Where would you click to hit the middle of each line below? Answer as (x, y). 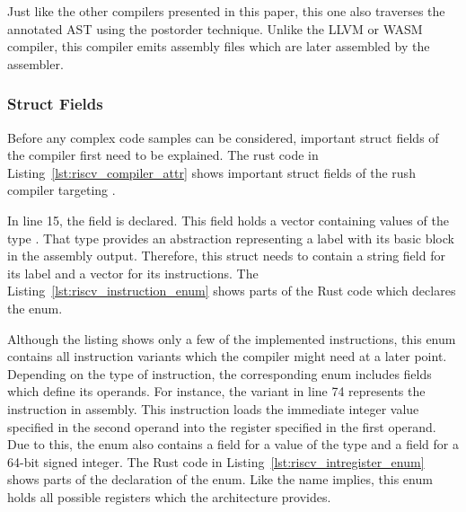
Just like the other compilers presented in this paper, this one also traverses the (226, 11)
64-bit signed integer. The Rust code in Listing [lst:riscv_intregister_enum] (216, 461)
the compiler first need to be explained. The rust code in (163, 155)
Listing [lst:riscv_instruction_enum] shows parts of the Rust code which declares (232, 291)
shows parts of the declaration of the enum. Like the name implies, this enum (220, 479)
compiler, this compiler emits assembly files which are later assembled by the (219, 46)
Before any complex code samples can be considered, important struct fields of (223, 137)
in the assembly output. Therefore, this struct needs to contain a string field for (226, 256)
